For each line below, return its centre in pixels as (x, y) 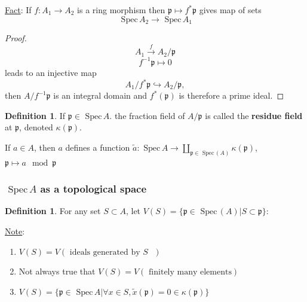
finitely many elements (190, 272)
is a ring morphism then (121, 10)
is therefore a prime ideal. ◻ (231, 95)
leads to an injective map (51, 72)
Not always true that (57, 271)
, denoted (36, 127)
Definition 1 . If (35, 115)
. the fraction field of (147, 115)
